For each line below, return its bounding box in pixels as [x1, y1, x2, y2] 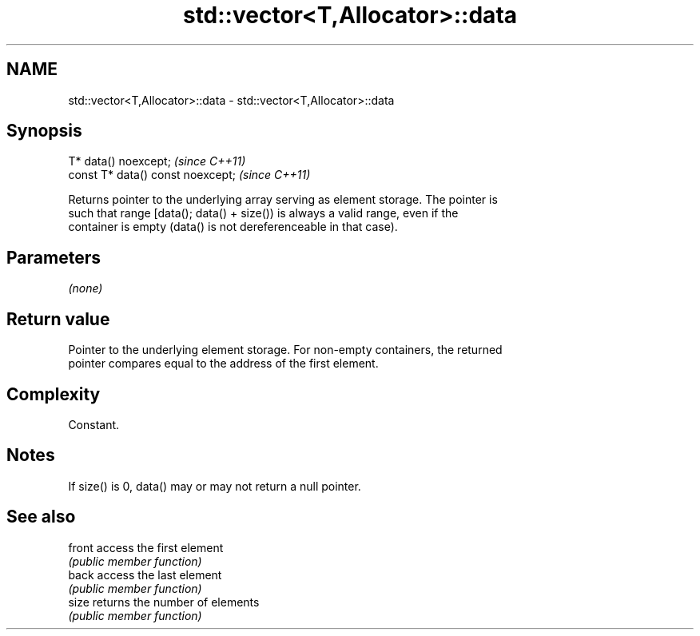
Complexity [6, 384, 101, 404]
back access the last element [68, 567, 222, 582]
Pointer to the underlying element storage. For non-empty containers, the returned [68, 343, 503, 357]
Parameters [6, 247, 101, 268]
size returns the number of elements [68, 594, 260, 609]
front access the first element [68, 540, 224, 555]
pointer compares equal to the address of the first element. [68, 356, 379, 371]
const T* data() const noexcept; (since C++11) [68, 168, 311, 182]
